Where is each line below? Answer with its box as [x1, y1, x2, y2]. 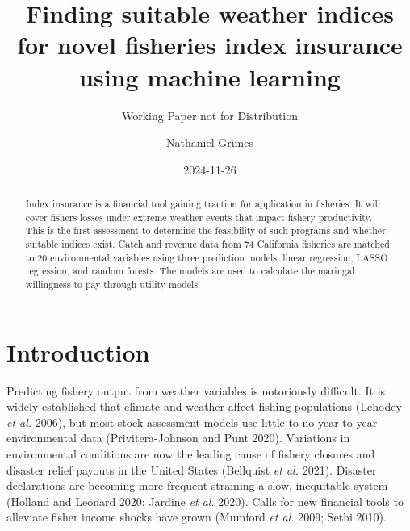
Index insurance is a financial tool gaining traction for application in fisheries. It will [25, 197, 381, 211]
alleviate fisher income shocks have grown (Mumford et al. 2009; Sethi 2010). [6, 508, 387, 525]
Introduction [6, 335, 150, 368]
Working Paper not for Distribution [121, 107, 299, 123]
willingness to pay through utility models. [25, 278, 201, 291]
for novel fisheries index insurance [17, 28, 403, 61]
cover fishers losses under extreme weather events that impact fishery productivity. [25, 210, 373, 224]
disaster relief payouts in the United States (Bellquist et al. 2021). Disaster [6, 461, 377, 478]
